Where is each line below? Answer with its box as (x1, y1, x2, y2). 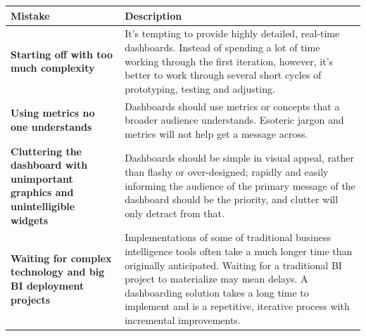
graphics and (11, 185, 74, 200)
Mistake (11, 8, 50, 22)
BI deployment (11, 278, 84, 292)
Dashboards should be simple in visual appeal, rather (125, 150, 354, 165)
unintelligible (11, 198, 75, 213)
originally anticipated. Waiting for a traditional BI (125, 257, 342, 272)
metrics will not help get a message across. (125, 126, 308, 141)
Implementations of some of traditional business (125, 230, 331, 245)
